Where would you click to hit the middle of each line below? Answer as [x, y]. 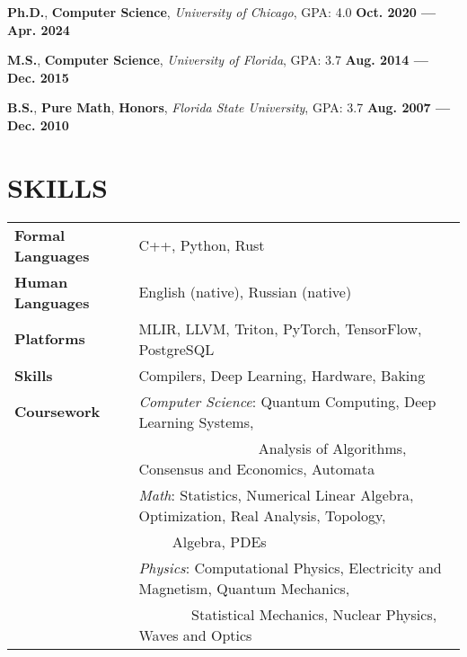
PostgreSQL [176, 349]
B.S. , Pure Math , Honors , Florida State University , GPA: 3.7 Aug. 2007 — [229, 107]
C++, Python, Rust [202, 245]
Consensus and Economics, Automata [257, 468]
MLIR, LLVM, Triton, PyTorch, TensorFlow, [280, 328]
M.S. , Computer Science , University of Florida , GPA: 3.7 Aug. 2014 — [218, 60]
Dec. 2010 [38, 124]
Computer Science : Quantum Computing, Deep [287, 401]
